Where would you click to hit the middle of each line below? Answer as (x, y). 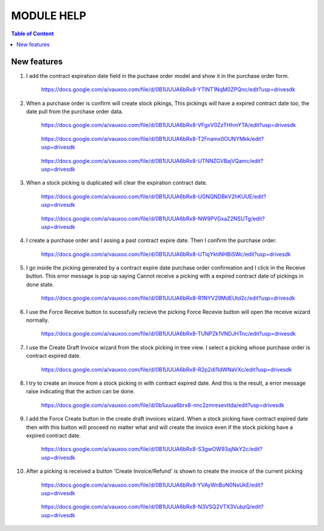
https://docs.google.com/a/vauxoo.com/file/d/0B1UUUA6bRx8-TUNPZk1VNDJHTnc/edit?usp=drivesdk (169, 334)
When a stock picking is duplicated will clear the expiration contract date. (117, 183)
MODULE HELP (49, 16)
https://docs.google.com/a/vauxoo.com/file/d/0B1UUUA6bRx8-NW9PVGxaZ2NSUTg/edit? (153, 218)
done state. (40, 284)
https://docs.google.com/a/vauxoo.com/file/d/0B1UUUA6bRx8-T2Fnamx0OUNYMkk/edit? (152, 138)
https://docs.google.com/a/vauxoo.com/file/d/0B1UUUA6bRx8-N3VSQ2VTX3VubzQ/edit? (152, 507)
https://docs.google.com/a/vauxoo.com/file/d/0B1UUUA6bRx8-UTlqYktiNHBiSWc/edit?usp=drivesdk (166, 254)
